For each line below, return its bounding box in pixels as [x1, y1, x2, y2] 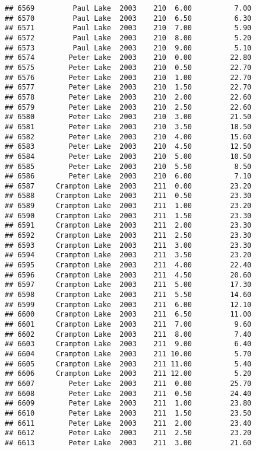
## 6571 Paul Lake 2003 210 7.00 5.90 [5, 24, 252, 33]
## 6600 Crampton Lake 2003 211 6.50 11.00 [5, 310, 252, 319]
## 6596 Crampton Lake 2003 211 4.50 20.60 [5, 270, 252, 279]
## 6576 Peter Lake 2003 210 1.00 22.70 [5, 73, 252, 82]
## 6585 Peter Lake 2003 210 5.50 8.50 [5, 162, 252, 171]
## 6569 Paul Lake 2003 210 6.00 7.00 [5, 4, 252, 12]
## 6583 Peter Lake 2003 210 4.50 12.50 [5, 142, 252, 151]
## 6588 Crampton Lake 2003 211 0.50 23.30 [5, 192, 252, 200]
